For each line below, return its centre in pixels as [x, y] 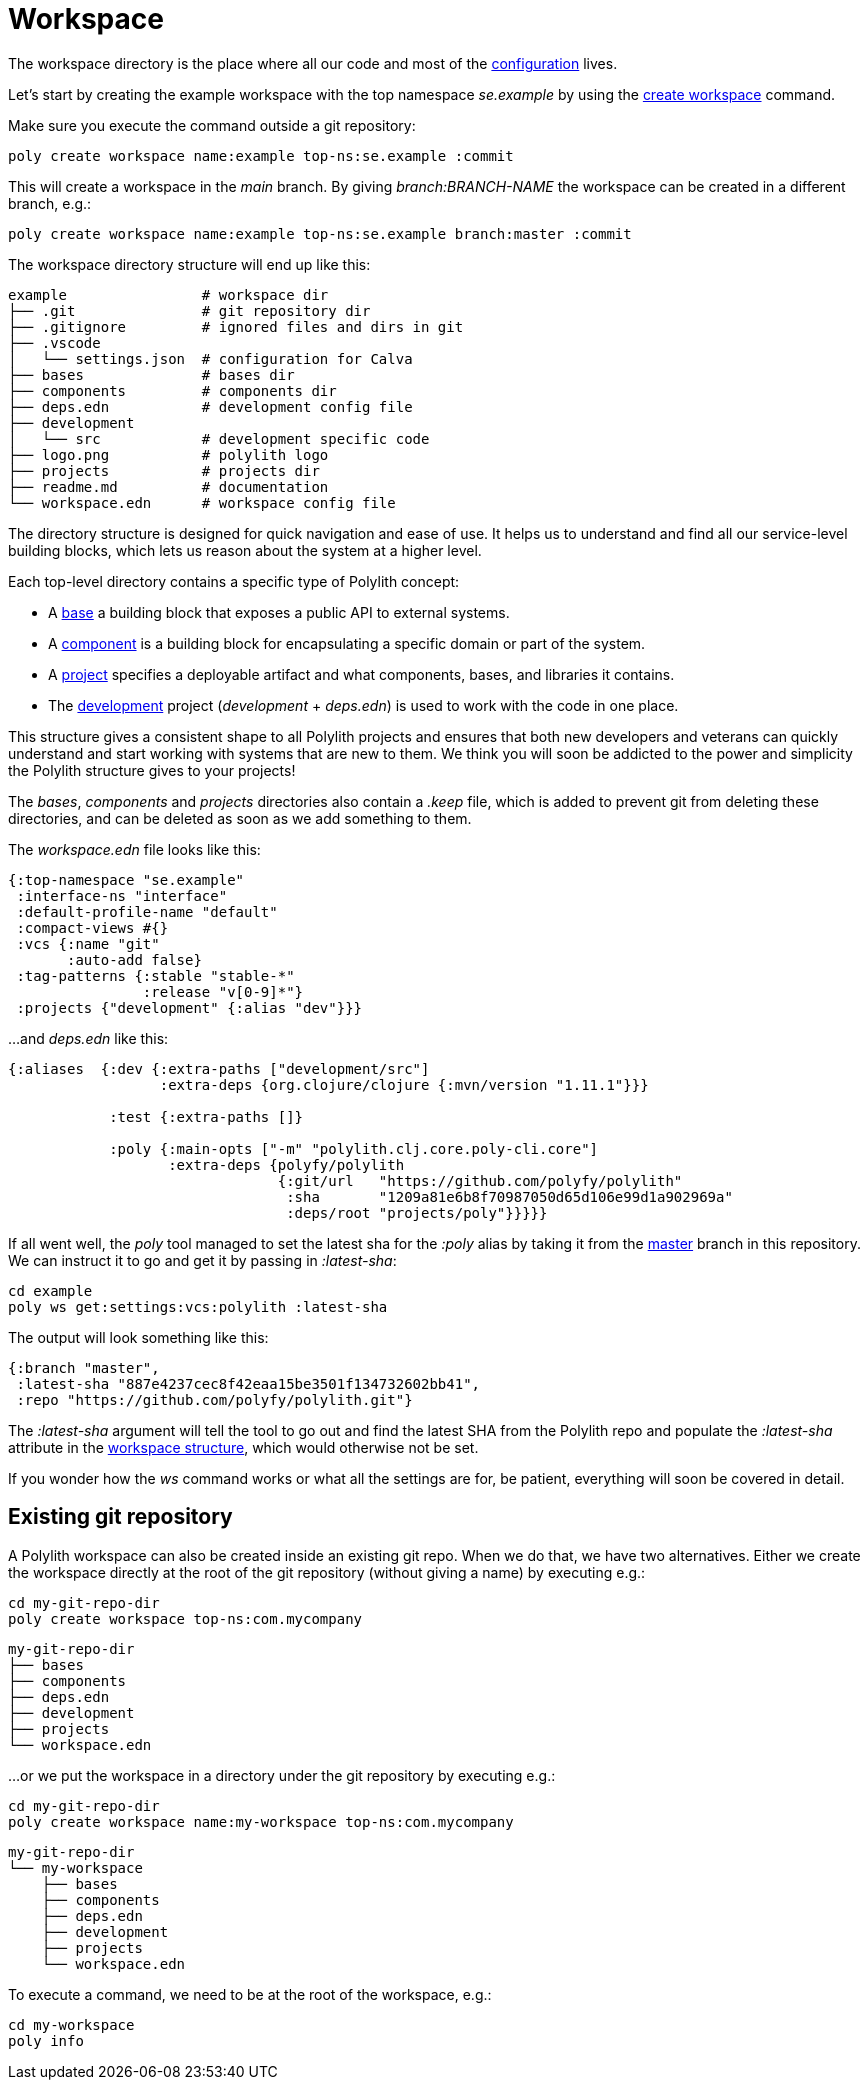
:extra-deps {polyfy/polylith [286, 1164]
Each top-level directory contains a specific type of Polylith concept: [234, 581]
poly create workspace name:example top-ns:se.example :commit [261, 155]
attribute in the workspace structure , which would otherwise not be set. [243, 1447]
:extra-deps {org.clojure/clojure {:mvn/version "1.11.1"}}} [404, 1084]
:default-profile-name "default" [147, 911]
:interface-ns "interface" [122, 895]
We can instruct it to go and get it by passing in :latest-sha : [202, 1260]
